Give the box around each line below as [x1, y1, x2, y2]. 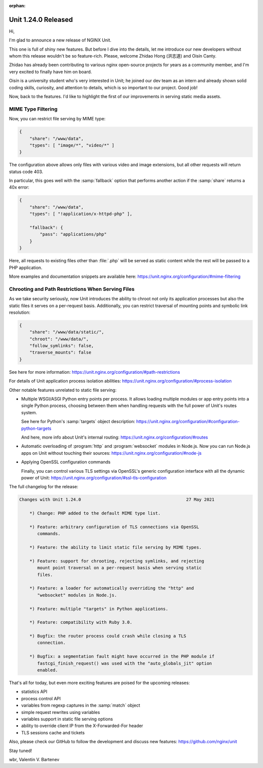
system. [21, 409, 38, 415]
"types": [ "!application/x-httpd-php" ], [29, 211, 132, 217]
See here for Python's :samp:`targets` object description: [21, 419, 135, 424]
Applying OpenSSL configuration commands [21, 459, 111, 465]
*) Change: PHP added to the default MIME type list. [29, 511, 161, 516]
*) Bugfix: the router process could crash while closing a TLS [29, 634, 187, 639]
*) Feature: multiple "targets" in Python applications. [29, 606, 169, 612]
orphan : [9, 3, 26, 8]
